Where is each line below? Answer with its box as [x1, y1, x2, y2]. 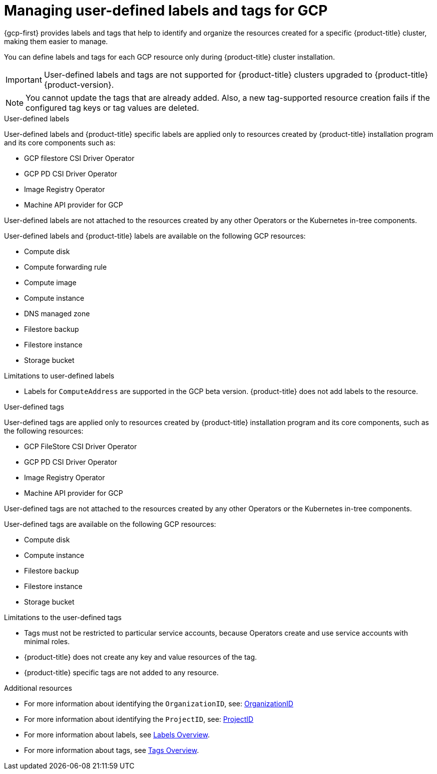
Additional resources [4, 683, 72, 692]
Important [6, 74, 42, 85]
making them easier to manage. [4, 37, 108, 46]
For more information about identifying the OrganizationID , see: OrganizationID [24, 699, 293, 708]
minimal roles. [24, 637, 70, 646]
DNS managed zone [24, 309, 90, 318]
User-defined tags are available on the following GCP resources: [4, 519, 216, 528]
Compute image [24, 278, 77, 287]
